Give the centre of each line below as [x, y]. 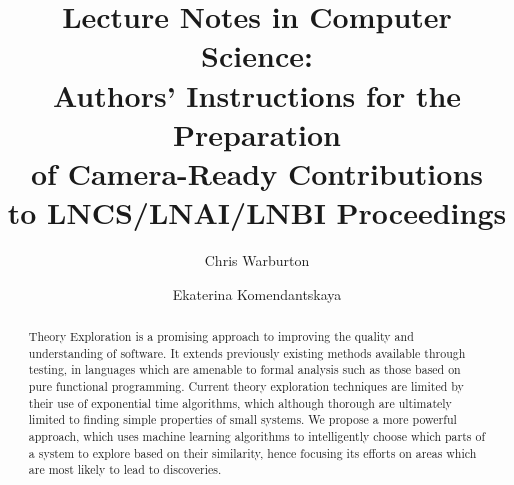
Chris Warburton [257, 260]
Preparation [257, 133]
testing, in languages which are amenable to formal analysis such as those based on [244, 369]
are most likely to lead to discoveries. [125, 469]
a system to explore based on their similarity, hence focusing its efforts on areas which [252, 452]
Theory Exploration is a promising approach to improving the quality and [221, 336]
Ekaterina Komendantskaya [257, 293]
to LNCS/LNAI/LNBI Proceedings [257, 212]
